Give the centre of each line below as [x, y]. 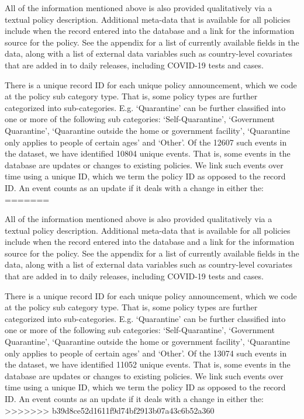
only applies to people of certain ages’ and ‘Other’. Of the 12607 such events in [146, 142]
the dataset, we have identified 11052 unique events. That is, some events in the [148, 364]
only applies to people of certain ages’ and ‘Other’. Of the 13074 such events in [146, 353]
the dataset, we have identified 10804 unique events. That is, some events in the [148, 153]
